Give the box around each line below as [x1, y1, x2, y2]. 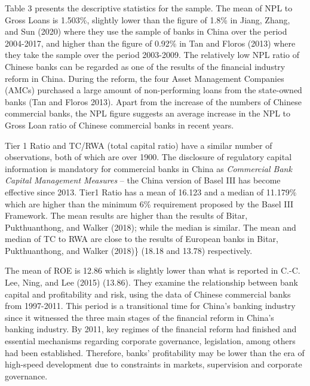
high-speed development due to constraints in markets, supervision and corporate [5, 358, 302, 370]
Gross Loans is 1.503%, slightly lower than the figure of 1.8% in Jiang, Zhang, [5, 13, 290, 26]
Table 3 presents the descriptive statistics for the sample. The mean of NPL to [5, 2, 293, 14]
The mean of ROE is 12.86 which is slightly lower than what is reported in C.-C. [5, 264, 300, 277]
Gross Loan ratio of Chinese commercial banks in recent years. [5, 118, 234, 131]
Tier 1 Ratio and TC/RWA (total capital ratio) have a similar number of [5, 139, 272, 151]
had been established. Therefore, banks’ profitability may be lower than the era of [5, 346, 305, 359]
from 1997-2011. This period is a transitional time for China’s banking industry [5, 299, 296, 312]
